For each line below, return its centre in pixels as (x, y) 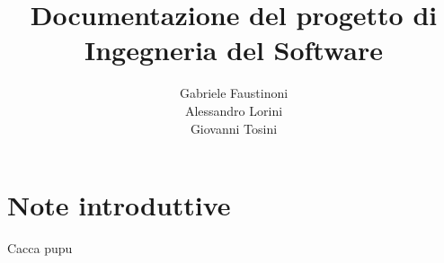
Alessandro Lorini (234, 110)
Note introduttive (119, 205)
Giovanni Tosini (234, 128)
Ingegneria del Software (234, 50)
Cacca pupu (40, 248)
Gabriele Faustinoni (234, 93)
